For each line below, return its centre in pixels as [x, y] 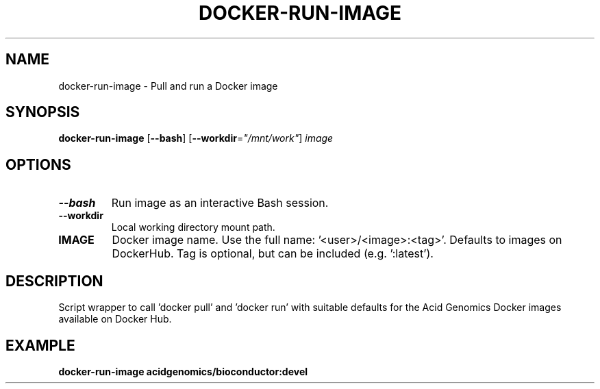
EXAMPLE [40, 345]
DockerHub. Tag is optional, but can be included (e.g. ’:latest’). [273, 254]
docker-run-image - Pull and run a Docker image [168, 86]
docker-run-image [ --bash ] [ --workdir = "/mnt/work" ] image [196, 138]
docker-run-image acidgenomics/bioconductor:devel [183, 371]
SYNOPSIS [43, 112]
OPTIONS [38, 164]
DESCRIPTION [54, 281]
